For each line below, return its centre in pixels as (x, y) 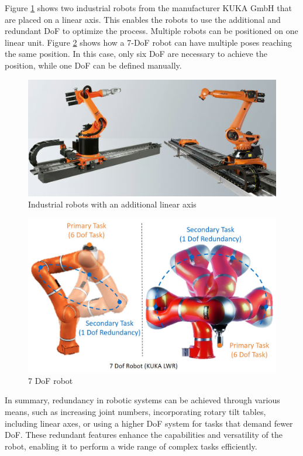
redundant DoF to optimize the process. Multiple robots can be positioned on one (151, 31)
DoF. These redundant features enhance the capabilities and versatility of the (144, 435)
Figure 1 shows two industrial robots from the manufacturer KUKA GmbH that (148, 8)
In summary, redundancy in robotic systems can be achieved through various (142, 400)
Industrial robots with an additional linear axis (112, 204)
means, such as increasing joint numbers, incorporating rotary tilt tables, (135, 411)
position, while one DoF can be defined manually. (93, 65)
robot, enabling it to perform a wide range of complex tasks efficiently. (131, 446)
